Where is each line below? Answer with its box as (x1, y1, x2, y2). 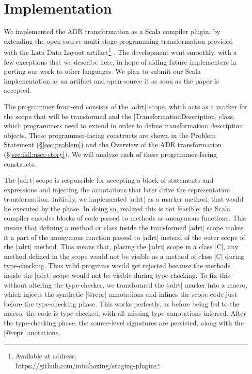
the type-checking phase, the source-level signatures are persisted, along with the (4, 318, 244, 327)
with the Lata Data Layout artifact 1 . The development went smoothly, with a (4, 46, 237, 57)
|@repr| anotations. (4, 327, 61, 337)
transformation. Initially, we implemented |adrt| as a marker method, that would (4, 194, 244, 204)
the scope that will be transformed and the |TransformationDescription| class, (4, 111, 235, 121)
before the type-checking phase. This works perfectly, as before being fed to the (4, 298, 239, 308)
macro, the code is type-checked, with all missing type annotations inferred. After (4, 308, 246, 318)
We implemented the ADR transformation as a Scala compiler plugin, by (4, 26, 220, 36)
